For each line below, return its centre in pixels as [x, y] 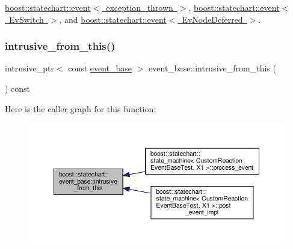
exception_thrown [140, 7]
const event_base [100, 68]
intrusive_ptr [29, 68]
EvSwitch [26, 19]
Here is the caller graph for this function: [81, 108]
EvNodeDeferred [212, 19]
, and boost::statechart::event [113, 19]
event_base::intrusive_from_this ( [212, 68]
